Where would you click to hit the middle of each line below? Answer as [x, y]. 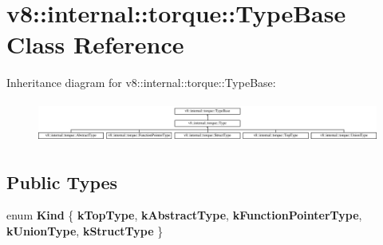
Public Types [62, 182]
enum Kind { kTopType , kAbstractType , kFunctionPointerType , [184, 215]
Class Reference [95, 44]
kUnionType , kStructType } [85, 230]
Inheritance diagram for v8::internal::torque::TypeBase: [141, 83]
